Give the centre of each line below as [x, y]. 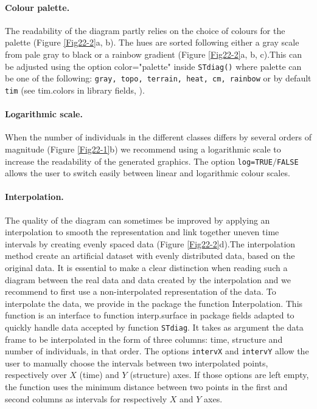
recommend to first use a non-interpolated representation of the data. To [141, 291]
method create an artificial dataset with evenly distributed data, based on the [150, 256]
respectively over [36, 375]
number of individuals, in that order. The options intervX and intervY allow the [157, 351]
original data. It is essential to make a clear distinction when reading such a [146, 267]
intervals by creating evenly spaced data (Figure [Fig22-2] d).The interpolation [150, 243]
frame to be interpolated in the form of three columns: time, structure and [144, 339]
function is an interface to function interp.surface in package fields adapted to [150, 315]
